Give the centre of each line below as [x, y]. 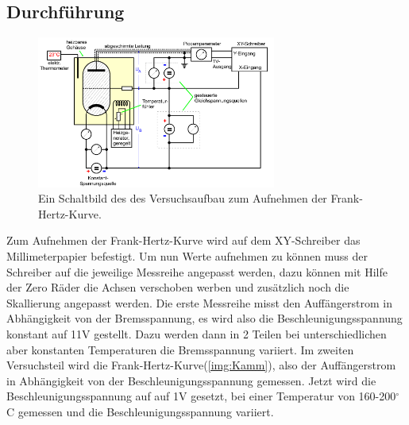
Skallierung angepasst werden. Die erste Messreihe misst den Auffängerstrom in [199, 302]
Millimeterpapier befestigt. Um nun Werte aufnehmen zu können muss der [187, 256]
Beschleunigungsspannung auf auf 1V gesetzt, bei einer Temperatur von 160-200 [201, 396]
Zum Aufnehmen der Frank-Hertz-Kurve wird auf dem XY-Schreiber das [183, 240]
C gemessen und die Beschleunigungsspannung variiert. [140, 411]
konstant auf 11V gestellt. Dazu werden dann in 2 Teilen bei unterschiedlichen [197, 333]
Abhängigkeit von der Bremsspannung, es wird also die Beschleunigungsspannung [204, 318]
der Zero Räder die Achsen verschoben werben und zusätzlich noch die [178, 287]
